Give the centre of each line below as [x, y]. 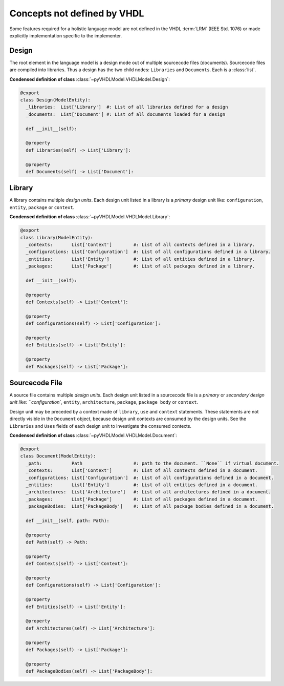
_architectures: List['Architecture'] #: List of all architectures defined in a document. [148, 492]
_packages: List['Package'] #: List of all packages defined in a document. [142, 499]
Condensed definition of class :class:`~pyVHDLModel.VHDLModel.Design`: [90, 79]
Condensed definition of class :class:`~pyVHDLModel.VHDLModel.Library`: [90, 217]
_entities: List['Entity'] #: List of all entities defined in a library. [140, 259]
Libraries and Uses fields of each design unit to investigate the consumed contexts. [101, 426]
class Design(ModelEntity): [55, 100]
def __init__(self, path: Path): [68, 521]
